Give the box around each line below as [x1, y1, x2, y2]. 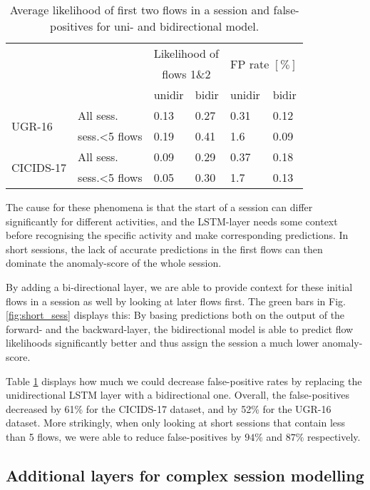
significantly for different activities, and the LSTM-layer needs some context [6, 213, 338, 228]
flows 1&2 [162, 66, 211, 82]
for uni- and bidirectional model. [96, 18, 259, 34]
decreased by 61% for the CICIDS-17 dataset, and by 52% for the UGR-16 [6, 401, 332, 416]
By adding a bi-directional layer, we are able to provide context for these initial [6, 279, 353, 294]
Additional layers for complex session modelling [6, 464, 364, 486]
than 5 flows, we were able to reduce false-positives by [6, 429, 242, 444]
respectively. [307, 429, 361, 444]
